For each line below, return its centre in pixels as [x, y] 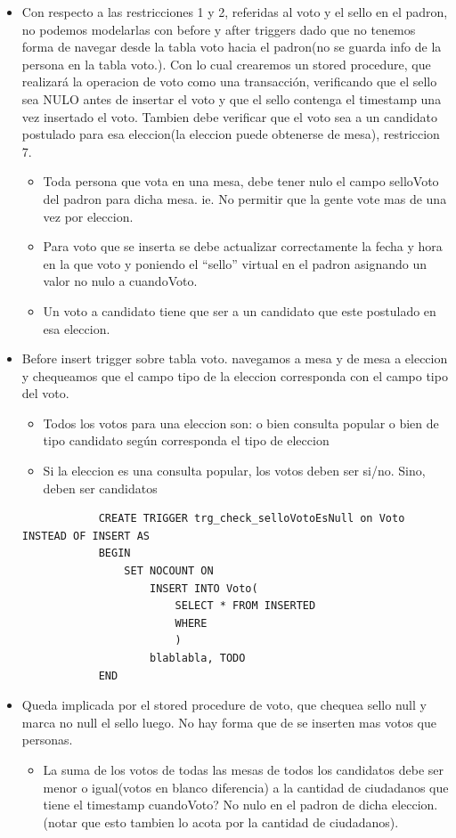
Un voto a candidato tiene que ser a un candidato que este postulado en [240, 310]
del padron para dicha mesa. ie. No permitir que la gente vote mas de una [245, 198]
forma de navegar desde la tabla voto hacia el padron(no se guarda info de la [232, 47]
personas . [47, 740]
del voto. [45, 393]
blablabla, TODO [197, 658]
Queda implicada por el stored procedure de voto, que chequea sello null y [224, 705]
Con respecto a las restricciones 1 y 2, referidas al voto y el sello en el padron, [235, 12]
